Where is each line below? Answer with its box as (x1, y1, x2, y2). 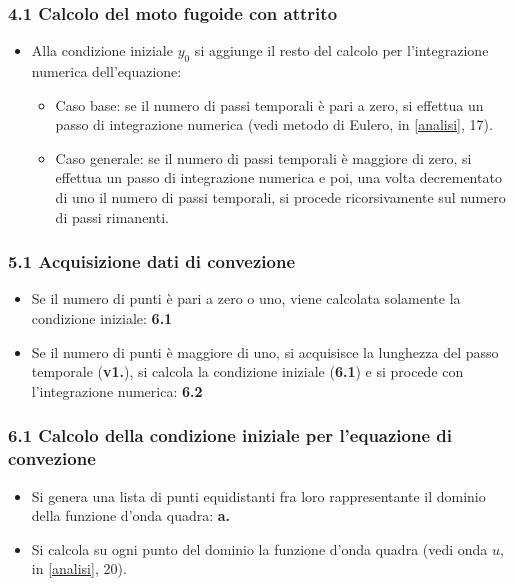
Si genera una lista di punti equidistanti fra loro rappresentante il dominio (31, 485, 486, 506)
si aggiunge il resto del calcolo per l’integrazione (194, 40, 489, 61)
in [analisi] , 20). (31, 558, 127, 579)
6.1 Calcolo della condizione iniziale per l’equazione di (8, 423, 452, 448)
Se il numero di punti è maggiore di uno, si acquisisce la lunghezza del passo (31, 341, 499, 362)
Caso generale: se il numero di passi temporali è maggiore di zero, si (55, 147, 472, 168)
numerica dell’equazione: (31, 61, 182, 82)
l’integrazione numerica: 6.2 (31, 380, 203, 401)
